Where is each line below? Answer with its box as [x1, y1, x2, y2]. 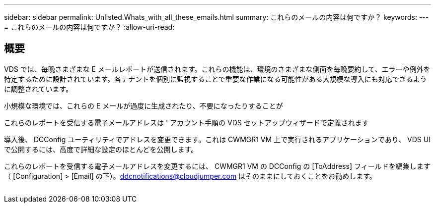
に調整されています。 [4, 84, 73, 93]
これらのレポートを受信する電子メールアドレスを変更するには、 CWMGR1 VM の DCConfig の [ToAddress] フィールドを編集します [4, 161, 431, 170]
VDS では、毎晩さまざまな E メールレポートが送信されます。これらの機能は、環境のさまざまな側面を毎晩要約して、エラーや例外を [4, 64, 431, 73]
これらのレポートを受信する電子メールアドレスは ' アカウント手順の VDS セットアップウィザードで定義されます [4, 118, 369, 127]
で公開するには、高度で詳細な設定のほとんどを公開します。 [4, 145, 198, 154]
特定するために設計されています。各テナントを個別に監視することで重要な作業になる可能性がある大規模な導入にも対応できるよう [4, 74, 427, 83]
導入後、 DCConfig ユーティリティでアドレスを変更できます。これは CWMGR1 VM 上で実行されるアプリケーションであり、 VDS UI [4, 135, 431, 144]
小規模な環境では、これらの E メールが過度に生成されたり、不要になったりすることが [4, 101, 283, 110]
